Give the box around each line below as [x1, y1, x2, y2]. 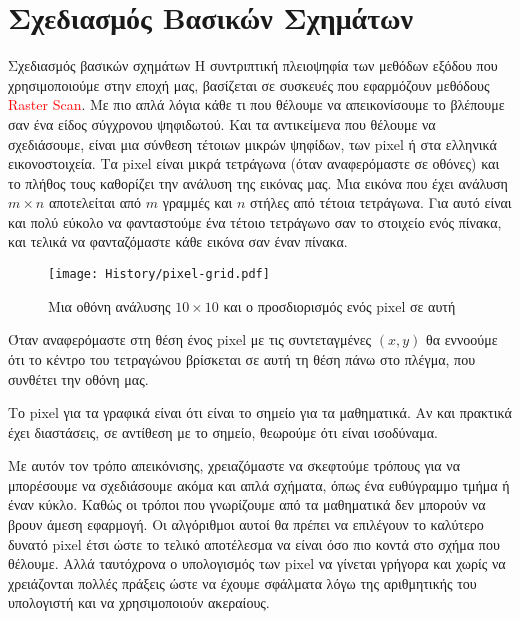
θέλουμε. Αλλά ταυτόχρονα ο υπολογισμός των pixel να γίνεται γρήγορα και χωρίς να [8, 553, 506, 574]
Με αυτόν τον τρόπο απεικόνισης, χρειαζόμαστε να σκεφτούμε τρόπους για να [8, 455, 461, 476]
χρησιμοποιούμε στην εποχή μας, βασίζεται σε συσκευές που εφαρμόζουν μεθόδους [8, 74, 490, 95]
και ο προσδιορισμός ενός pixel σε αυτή [223, 295, 456, 316]
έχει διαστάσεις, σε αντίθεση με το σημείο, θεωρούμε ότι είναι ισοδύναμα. [8, 421, 438, 442]
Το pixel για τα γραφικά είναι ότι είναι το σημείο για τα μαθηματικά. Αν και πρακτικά [8, 402, 512, 423]
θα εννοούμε [426, 329, 498, 350]
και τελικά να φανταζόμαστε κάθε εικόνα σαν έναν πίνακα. [8, 231, 348, 252]
